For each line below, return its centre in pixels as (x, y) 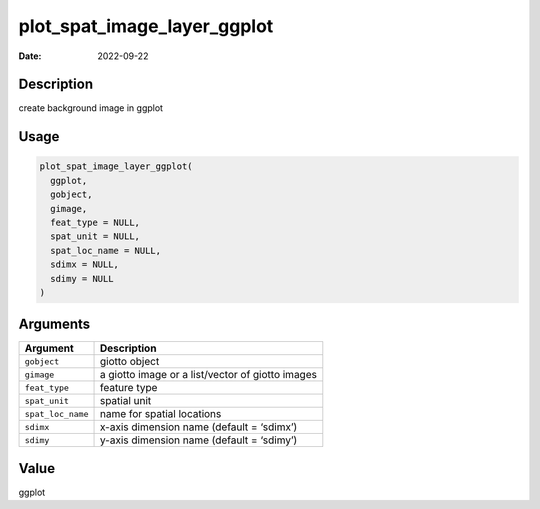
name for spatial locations (160, 414)
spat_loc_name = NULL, (106, 250)
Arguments (54, 324)
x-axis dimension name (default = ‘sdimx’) (198, 427)
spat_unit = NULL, (95, 236)
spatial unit (125, 401)
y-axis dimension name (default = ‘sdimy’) (198, 440)
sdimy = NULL (82, 278)
